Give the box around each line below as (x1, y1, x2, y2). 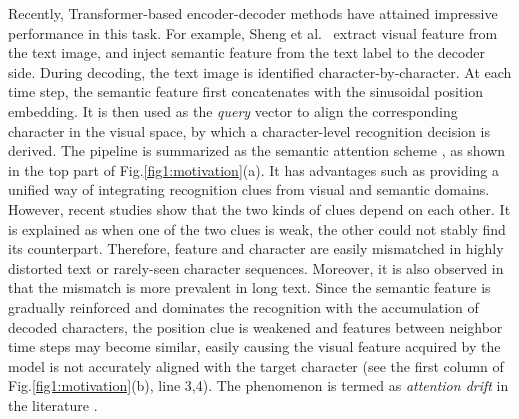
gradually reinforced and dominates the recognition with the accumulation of (8, 296, 479, 317)
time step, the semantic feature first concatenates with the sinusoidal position (8, 81, 484, 102)
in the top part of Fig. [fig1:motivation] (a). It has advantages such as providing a (8, 159, 500, 180)
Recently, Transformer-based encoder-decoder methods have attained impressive (8, 3, 498, 23)
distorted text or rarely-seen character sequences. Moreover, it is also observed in (8, 257, 504, 278)
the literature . (8, 394, 98, 415)
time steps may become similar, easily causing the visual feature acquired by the (8, 336, 501, 357)
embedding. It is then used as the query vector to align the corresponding (8, 100, 458, 121)
